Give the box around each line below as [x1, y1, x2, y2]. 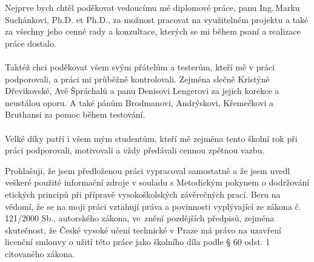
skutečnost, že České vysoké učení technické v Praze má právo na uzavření [5, 223, 281, 236]
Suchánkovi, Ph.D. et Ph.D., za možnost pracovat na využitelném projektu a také [5, 13, 309, 25]
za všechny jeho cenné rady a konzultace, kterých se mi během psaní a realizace [5, 25, 301, 38]
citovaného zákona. [5, 247, 75, 260]
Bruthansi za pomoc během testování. [5, 108, 145, 121]
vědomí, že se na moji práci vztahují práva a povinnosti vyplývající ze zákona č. [5, 200, 301, 212]
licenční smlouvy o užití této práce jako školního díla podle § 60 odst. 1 [5, 235, 270, 248]
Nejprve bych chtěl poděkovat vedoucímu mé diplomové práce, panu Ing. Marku [5, 1, 300, 13]
